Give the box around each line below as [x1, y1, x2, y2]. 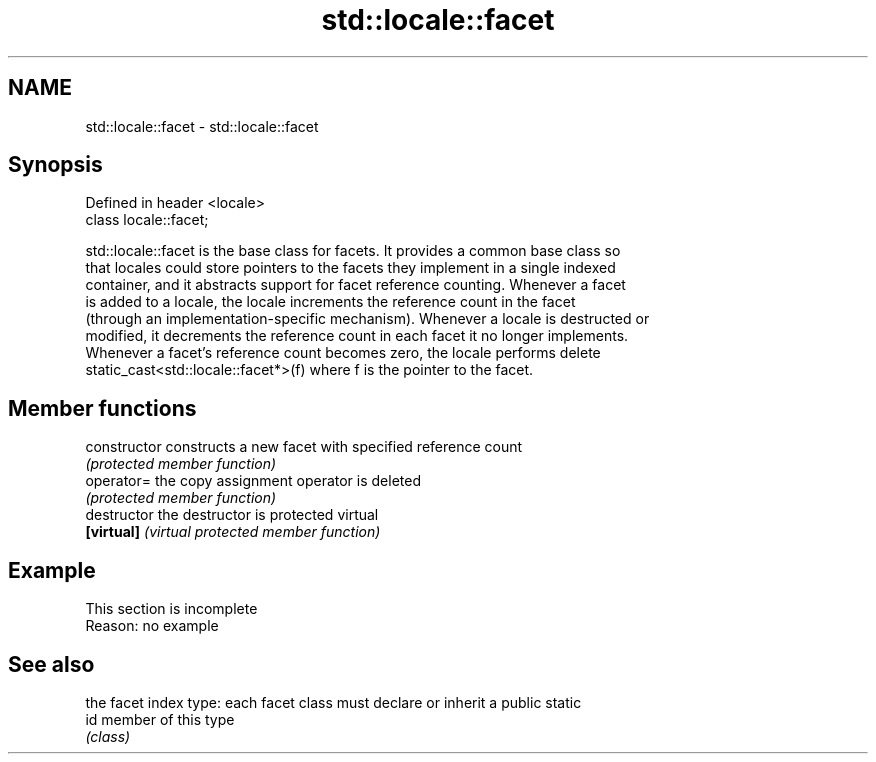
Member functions [8, 395, 197, 421]
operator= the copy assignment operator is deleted [85, 472, 422, 490]
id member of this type [85, 710, 235, 728]
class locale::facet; [85, 211, 209, 229]
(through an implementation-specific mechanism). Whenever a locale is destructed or [85, 310, 650, 328]
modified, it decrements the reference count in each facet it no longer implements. [85, 327, 629, 345]
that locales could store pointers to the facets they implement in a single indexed [85, 259, 616, 277]
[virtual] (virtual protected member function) [85, 523, 381, 541]
